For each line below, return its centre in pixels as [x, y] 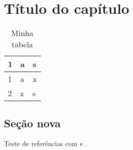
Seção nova [33, 123]
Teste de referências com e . [46, 143]
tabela [22, 44]
